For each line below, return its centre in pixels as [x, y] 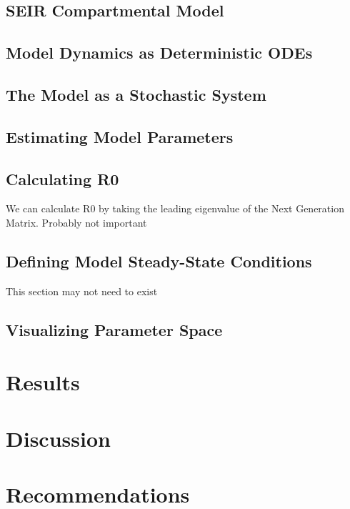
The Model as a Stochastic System [136, 94]
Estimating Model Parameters [120, 136]
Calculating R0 [62, 178]
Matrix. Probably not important [76, 222]
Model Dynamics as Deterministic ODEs [159, 53]
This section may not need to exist [82, 291]
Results [43, 382]
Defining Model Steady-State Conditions [159, 261]
